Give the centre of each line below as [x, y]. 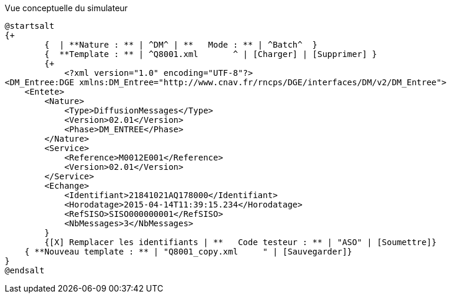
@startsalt [30, 26]
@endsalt [25, 270]
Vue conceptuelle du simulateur [66, 8]
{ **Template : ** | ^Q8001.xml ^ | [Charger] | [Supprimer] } [211, 54]
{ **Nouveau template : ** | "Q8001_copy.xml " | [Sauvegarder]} [188, 252]
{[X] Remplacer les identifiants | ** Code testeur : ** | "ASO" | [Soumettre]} [241, 242]
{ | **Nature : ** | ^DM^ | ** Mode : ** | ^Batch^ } [181, 45]
